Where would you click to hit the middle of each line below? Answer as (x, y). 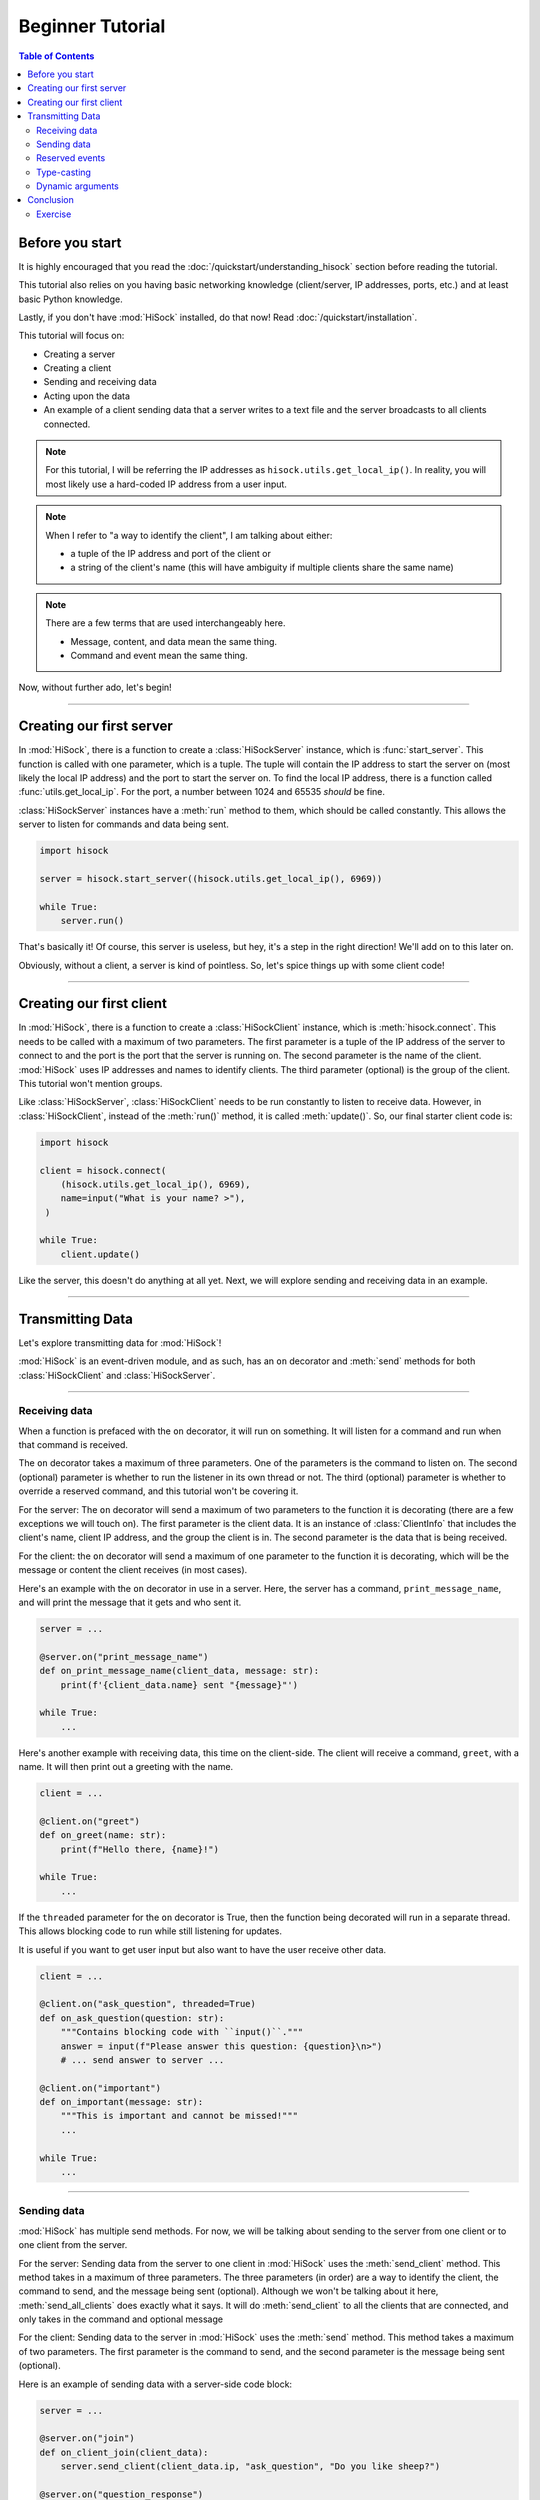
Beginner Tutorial (92, 26)
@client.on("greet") (89, 1821)
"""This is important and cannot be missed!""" (179, 2116)
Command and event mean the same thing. (159, 655)
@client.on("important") (100, 2088)
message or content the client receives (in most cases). (133, 1570)
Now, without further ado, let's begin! (95, 687)
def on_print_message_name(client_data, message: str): (179, 1671)
